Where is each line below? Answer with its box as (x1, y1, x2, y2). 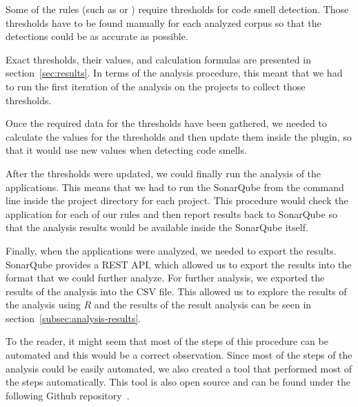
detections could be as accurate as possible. (6, 29, 188, 43)
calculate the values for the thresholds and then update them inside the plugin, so (6, 129, 352, 143)
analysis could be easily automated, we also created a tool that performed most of (6, 361, 352, 375)
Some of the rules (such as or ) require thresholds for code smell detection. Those (6, 2, 349, 16)
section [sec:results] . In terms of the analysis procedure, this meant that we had (6, 66, 343, 80)
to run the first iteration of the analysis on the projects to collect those (6, 79, 306, 93)
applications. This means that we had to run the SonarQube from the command (6, 179, 344, 194)
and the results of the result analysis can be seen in (94, 297, 312, 312)
